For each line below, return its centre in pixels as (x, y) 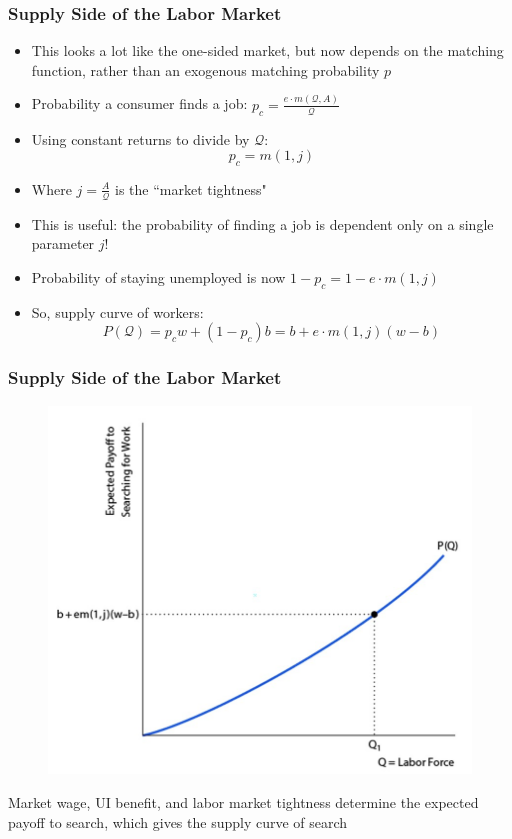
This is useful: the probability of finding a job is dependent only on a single (262, 223)
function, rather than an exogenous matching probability (205, 69)
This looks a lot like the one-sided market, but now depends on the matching (267, 50)
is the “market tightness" (191, 188)
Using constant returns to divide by (140, 138)
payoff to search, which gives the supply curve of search (178, 821)
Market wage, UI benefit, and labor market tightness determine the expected (243, 802)
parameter (63, 243)
